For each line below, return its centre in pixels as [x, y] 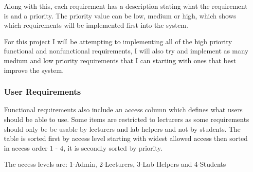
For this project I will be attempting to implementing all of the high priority [118, 41]
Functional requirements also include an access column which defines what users [123, 110]
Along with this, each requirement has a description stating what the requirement [126, 6]
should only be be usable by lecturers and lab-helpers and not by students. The [122, 129]
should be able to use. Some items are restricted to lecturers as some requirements [126, 119]
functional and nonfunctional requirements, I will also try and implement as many [126, 51]
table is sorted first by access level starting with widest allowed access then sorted [126, 138]
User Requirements [43, 92]
